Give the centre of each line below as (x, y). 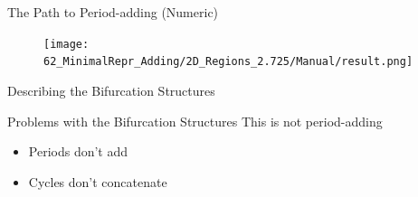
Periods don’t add (78, 151)
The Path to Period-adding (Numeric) (113, 12)
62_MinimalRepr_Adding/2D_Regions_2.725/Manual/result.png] (228, 62)
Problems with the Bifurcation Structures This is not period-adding (195, 121)
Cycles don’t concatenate (98, 181)
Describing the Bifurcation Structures (111, 90)
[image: (66, 44)
